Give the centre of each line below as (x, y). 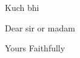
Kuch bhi (22, 7)
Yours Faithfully (35, 48)
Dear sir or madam (40, 27)
